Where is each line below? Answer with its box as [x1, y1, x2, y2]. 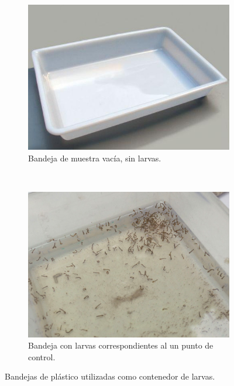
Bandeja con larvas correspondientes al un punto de [28, 339, 214, 351]
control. [28, 350, 56, 363]
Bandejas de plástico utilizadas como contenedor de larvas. [5, 370, 215, 382]
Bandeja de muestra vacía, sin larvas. [28, 151, 161, 164]
